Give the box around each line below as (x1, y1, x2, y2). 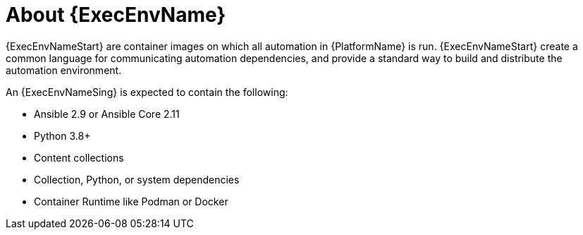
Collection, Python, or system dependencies (34, 173, 240, 186)
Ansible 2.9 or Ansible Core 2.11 (34, 107, 180, 120)
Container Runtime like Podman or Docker (34, 195, 228, 207)
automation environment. (6, 64, 122, 76)
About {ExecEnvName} (6, 3, 226, 27)
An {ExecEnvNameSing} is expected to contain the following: (6, 85, 288, 98)
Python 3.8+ (34, 129, 91, 142)
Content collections (34, 151, 124, 164)
